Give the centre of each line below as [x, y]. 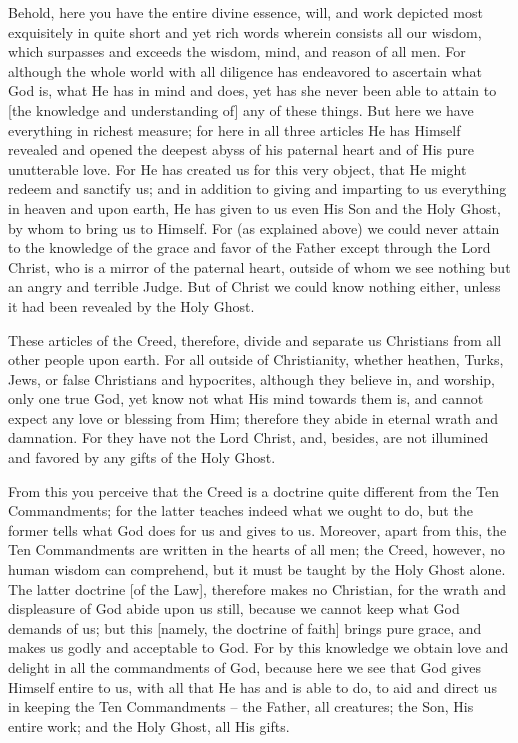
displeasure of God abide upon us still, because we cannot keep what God [234, 608]
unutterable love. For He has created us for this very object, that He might [237, 168]
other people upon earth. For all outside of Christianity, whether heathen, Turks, [256, 359]
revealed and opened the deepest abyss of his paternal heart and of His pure [241, 149]
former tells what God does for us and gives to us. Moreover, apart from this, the [257, 529]
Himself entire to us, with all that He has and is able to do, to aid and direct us [252, 686]
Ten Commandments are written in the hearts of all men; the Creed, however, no [256, 549]
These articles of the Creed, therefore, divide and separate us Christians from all [255, 339]
